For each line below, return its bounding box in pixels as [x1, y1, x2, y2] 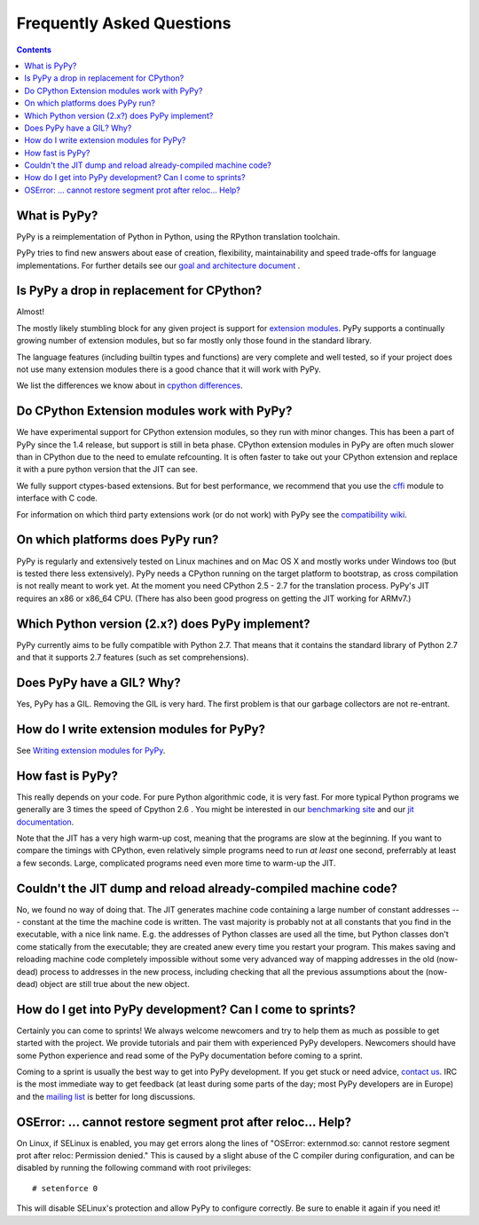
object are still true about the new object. [40, 978, 190, 989]
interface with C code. [16, 493, 98, 503]
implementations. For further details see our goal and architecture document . [16, 260, 301, 271]
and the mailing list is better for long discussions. [16, 1091, 196, 1102]
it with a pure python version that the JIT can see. [16, 464, 199, 475]
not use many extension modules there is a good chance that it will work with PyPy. [16, 364, 321, 375]
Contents [16, 44, 52, 55]
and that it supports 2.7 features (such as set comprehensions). [16, 652, 249, 663]
